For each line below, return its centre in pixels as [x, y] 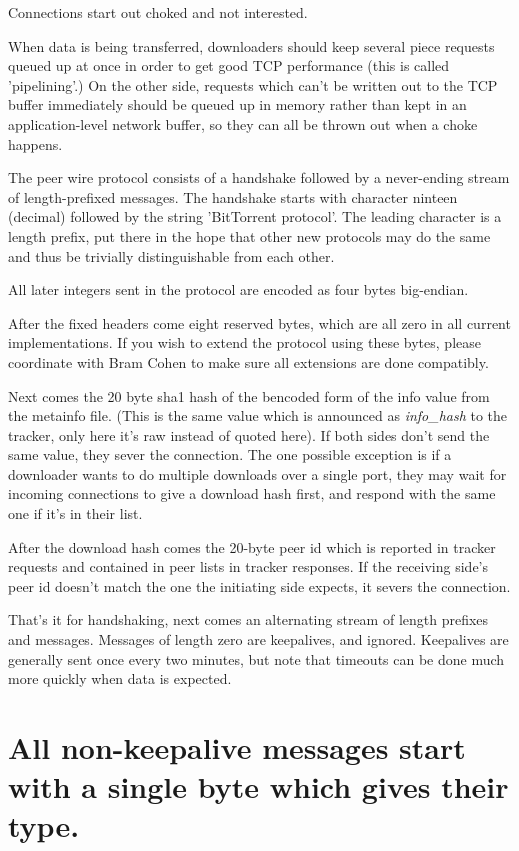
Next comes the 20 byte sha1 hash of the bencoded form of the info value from [249, 395]
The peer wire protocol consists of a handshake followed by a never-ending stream [259, 177]
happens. [35, 143]
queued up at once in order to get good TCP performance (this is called [229, 65]
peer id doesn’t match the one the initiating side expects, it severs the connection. [259, 585]
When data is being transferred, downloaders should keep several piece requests [251, 45]
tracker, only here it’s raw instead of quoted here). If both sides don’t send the [249, 434]
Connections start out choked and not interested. [158, 12]
